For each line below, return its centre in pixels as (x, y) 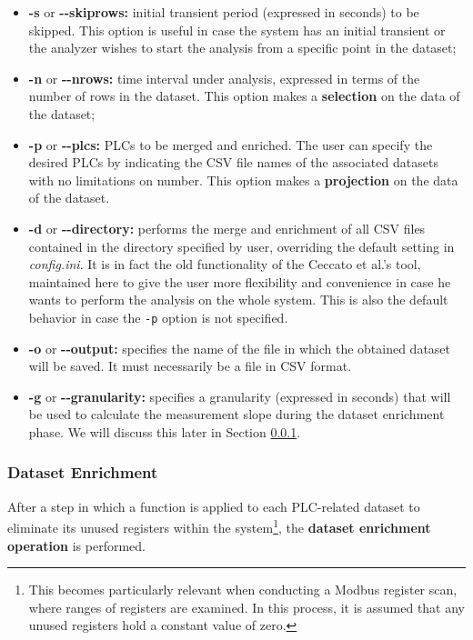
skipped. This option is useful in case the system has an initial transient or (237, 30)
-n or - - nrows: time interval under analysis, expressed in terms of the (224, 78)
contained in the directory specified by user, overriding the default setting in (242, 246)
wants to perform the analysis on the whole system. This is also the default (238, 300)
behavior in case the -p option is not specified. (158, 317)
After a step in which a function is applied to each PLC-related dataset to (214, 506)
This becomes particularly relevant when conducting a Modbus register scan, (243, 590)
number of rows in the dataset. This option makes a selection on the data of (244, 96)
